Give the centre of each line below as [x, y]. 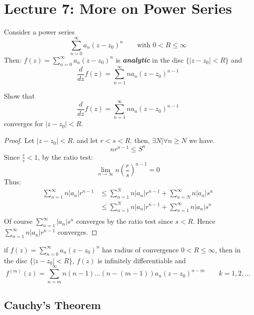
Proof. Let [19, 140]
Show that [19, 95]
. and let [85, 140]
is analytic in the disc [149, 59]
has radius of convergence [141, 249]
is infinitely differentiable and [142, 260]
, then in [228, 249]
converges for [24, 123]
